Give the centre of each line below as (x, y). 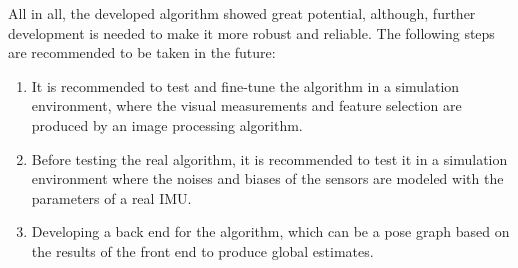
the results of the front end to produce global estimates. (202, 250)
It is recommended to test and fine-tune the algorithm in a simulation (245, 85)
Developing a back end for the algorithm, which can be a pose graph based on (270, 231)
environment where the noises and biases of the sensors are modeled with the (267, 178)
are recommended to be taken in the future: (142, 52)
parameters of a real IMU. (111, 197)
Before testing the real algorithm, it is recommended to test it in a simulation (269, 158)
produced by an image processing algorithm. (167, 124)
